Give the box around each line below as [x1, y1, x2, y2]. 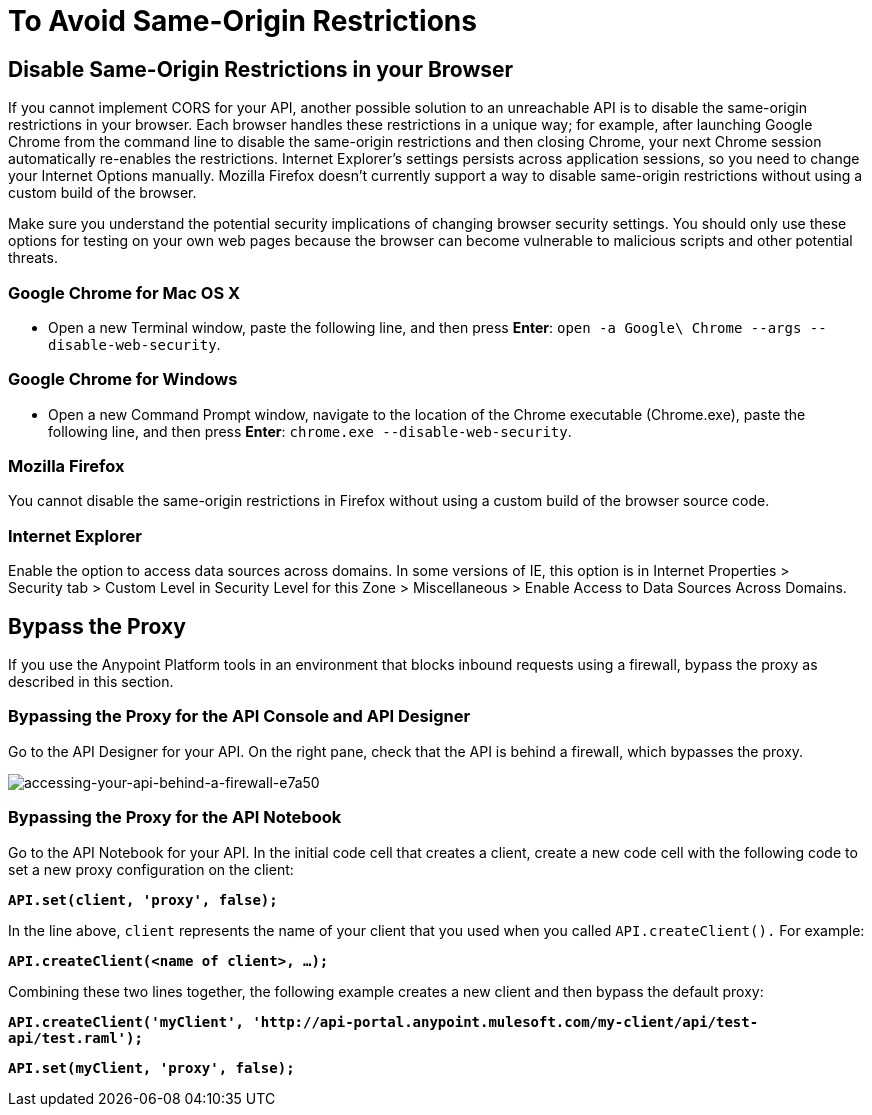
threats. [8, 249, 58, 267]
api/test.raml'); [8, 1029, 143, 1046]
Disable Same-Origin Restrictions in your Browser [8, 56, 514, 82]
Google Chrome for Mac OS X [8, 282, 241, 303]
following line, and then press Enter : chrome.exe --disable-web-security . [48, 422, 572, 440]
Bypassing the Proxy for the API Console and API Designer [8, 706, 471, 727]
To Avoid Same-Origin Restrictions [8, 4, 477, 38]
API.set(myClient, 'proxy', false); [8, 1059, 295, 1076]
